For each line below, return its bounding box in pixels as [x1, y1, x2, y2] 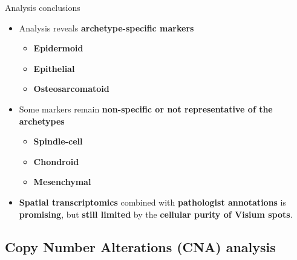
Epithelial [33, 62, 75, 74]
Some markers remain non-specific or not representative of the [19, 102, 273, 115]
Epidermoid [33, 42, 83, 54]
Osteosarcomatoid [33, 82, 109, 95]
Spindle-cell [33, 135, 83, 148]
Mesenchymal [33, 175, 91, 188]
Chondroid [33, 155, 79, 167]
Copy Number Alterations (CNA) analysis [5, 237, 276, 256]
